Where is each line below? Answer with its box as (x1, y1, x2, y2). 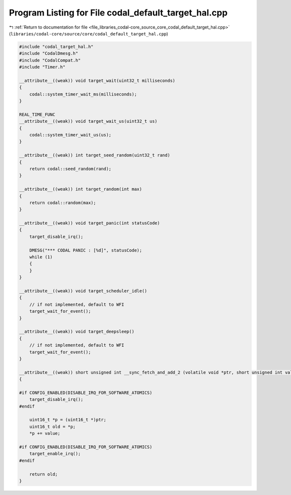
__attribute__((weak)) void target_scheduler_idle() (19, 288, 147, 293)
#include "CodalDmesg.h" (19, 51, 79, 56)
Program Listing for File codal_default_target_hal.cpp (9, 7, 228, 18)
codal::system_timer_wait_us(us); (29, 132, 112, 138)
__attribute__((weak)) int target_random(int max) (19, 187, 143, 192)
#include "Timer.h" (19, 64, 65, 70)
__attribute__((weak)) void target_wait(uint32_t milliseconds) (19, 78, 176, 83)
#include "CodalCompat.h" (19, 57, 81, 63)
